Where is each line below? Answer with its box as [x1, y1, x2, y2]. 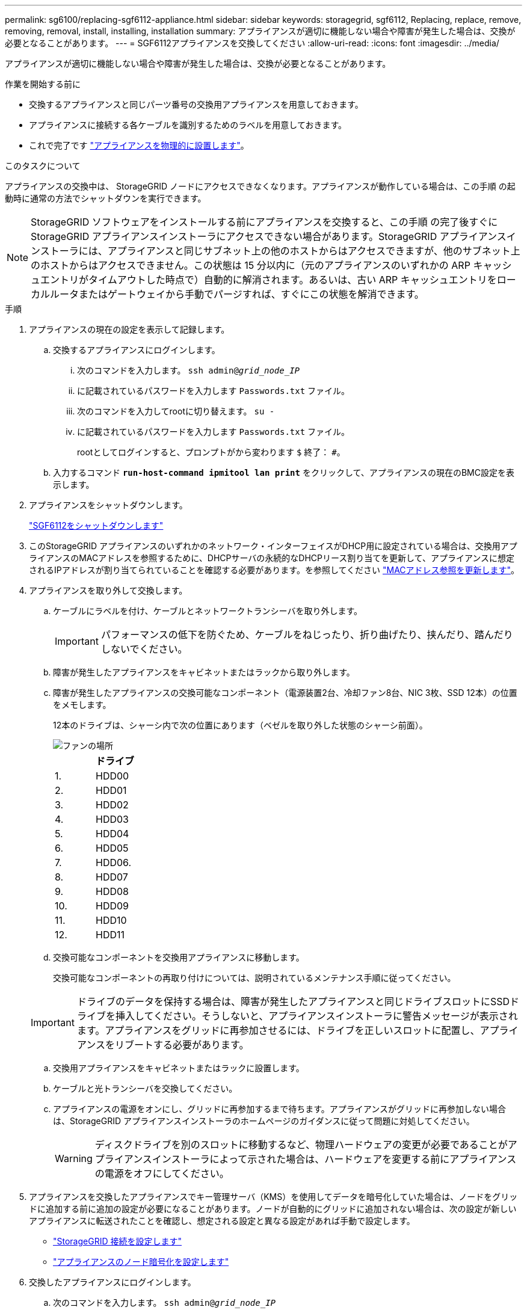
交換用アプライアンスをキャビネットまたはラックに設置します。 [53, 1063, 304, 1073]
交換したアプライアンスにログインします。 [29, 1277, 196, 1287]
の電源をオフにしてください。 [94, 1167, 229, 1179]
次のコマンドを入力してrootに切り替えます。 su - [77, 406, 275, 416]
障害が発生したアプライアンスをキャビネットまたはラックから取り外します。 [53, 667, 355, 677]
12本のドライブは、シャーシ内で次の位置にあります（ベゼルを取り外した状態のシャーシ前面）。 [53, 720, 428, 730]
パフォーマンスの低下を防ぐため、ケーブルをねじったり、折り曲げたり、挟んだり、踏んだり [100, 629, 513, 641]
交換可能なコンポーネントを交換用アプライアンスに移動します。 [53, 952, 304, 962]
